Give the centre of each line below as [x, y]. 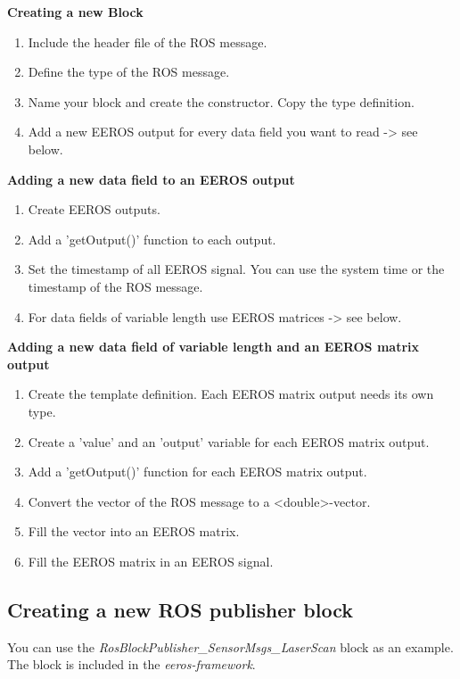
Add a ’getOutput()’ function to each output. [152, 239]
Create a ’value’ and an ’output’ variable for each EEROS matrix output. [229, 441]
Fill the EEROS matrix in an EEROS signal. [151, 561]
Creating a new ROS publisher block [180, 609]
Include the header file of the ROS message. [148, 41]
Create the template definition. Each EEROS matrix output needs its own [231, 394]
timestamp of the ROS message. [115, 286]
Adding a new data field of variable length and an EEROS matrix [214, 347]
